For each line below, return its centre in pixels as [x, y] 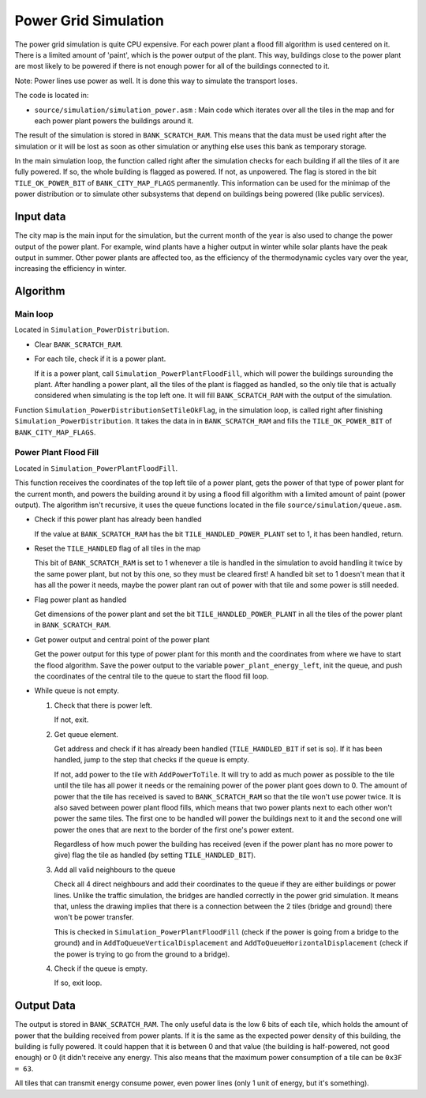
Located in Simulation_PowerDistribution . [92, 330]
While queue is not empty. [77, 690]
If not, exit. [71, 720]
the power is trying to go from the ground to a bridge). [142, 954]
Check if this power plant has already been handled [118, 519]
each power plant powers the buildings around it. [114, 120]
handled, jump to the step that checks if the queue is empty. [152, 760]
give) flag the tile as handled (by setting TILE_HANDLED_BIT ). [155, 855]
